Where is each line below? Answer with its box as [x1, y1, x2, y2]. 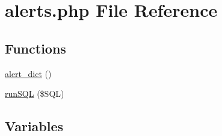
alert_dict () [5, 67, 52, 79]
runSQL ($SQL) [5, 87, 64, 100]
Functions [5, 39, 66, 57]
